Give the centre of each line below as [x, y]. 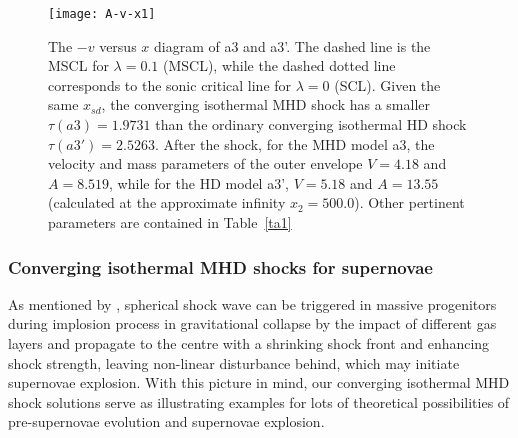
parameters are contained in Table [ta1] [170, 222]
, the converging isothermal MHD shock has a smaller [266, 104]
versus [118, 45]
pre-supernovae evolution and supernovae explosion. [166, 421]
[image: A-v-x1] [102, 14]
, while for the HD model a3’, [199, 182]
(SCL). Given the [387, 84]
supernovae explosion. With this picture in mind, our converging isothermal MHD [259, 382]
